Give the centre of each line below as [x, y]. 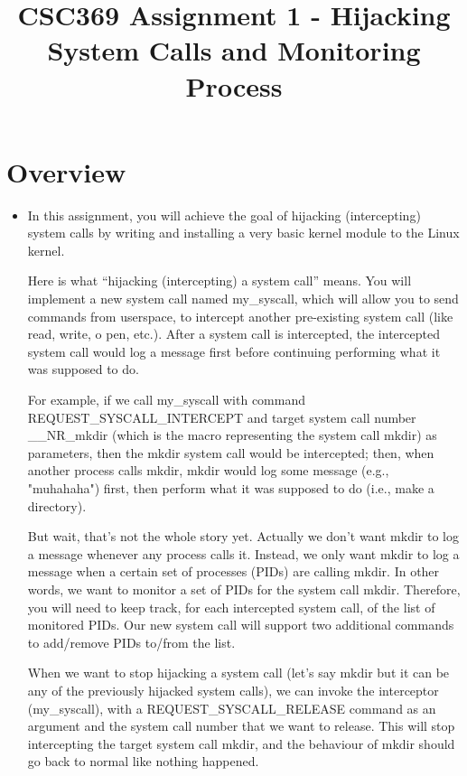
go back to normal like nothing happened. [143, 761]
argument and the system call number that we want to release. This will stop [241, 726]
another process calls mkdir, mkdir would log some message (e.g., [208, 470]
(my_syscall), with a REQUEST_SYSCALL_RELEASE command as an [232, 708]
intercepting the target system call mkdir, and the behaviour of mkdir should [241, 743]
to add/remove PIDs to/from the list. [131, 642]
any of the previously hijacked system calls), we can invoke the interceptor [233, 690]
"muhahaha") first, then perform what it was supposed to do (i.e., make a [231, 488]
